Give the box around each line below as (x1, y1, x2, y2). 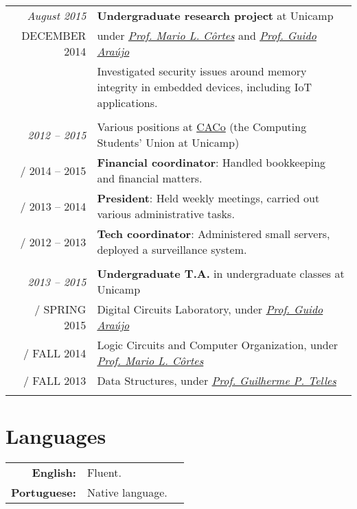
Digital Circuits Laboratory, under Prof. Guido (97, 301, 323, 317)
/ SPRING (34, 301, 87, 317)
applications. (97, 95, 158, 110)
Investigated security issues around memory (97, 63, 307, 79)
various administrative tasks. (97, 206, 235, 222)
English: (32, 464, 76, 481)
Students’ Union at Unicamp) (97, 134, 240, 150)
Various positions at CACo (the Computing (97, 119, 307, 134)
